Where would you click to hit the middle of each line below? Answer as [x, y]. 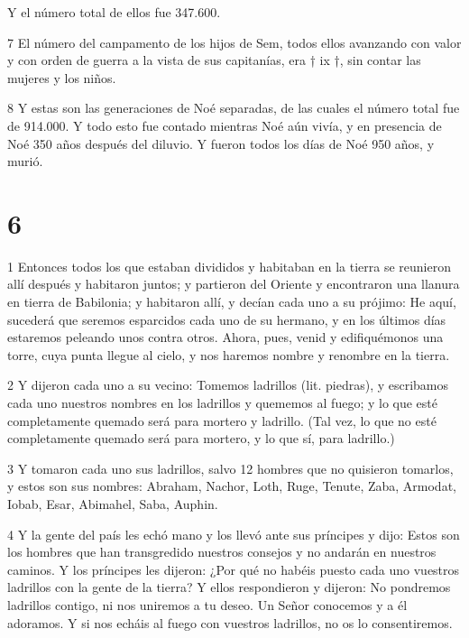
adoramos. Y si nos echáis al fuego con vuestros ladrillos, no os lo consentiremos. [230, 622]
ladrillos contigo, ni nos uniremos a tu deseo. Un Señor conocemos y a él [207, 604]
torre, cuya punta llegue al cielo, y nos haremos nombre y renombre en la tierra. [229, 354]
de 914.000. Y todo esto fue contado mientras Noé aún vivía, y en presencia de [225, 125]
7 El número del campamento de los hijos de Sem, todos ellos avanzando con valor [234, 42]
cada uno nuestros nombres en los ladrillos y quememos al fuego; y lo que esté [222, 403]
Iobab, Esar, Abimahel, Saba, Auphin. [113, 504]
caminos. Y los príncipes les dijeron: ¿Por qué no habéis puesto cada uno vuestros [234, 569]
